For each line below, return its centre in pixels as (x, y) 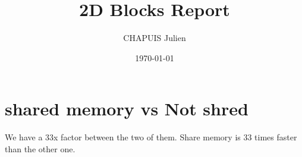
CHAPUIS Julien (155, 38)
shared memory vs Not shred (127, 109)
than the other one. (40, 148)
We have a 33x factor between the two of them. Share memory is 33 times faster (151, 137)
